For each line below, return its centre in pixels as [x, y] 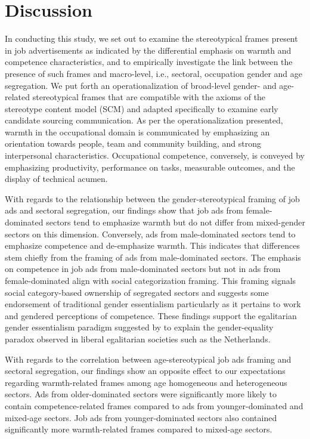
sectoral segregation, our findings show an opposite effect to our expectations [145, 371]
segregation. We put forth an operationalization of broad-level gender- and [141, 85]
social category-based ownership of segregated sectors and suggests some [137, 292]
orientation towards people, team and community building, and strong [133, 143]
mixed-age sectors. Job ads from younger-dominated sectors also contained [141, 417]
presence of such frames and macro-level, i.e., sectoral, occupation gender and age [154, 73]
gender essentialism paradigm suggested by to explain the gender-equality [139, 327]
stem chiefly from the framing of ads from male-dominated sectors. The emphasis [153, 257]
